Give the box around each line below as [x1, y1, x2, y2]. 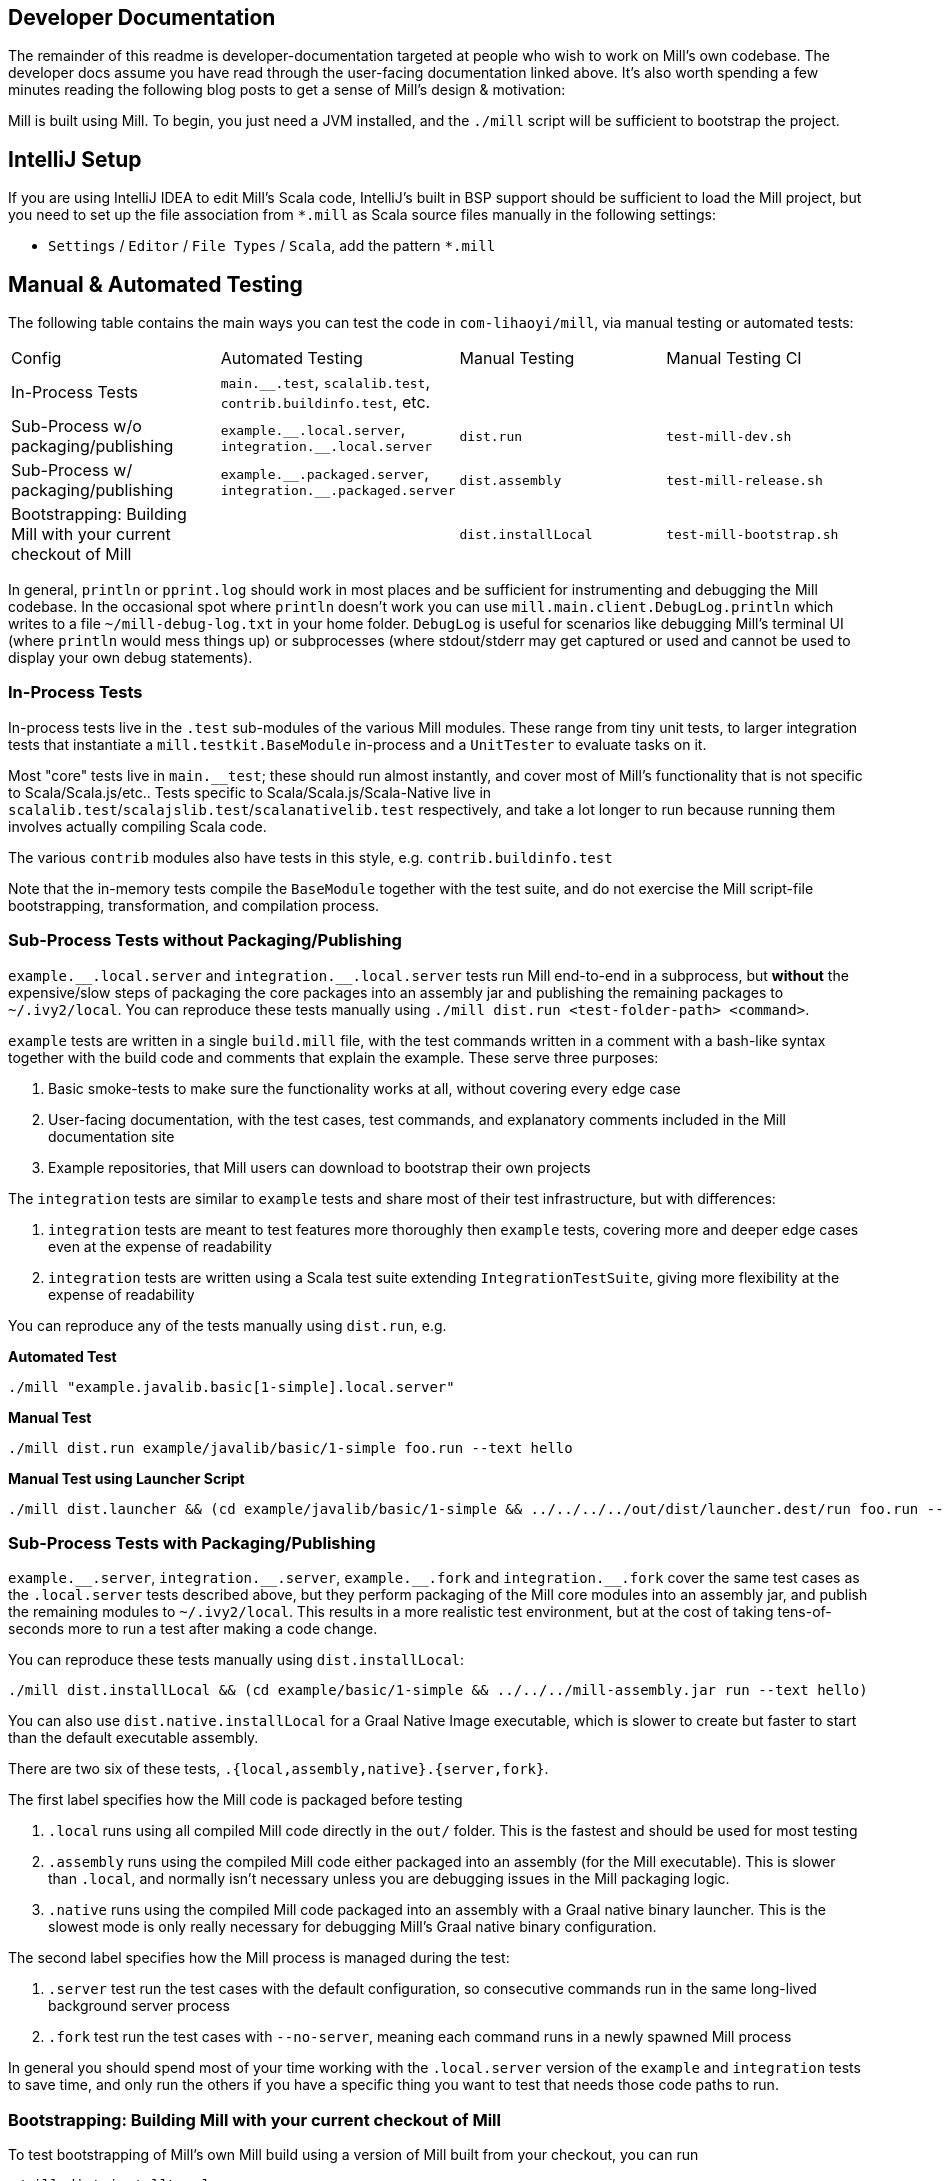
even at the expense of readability [48, 1237, 272, 1255]
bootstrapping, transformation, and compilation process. [8, 896, 380, 914]
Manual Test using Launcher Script [8, 1469, 245, 1487]
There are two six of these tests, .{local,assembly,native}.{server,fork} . [8, 1760, 549, 1778]
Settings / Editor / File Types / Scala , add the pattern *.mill [48, 237, 496, 255]
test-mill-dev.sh [666, 428, 792, 444]
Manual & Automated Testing [8, 271, 303, 297]
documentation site [48, 1127, 175, 1145]
